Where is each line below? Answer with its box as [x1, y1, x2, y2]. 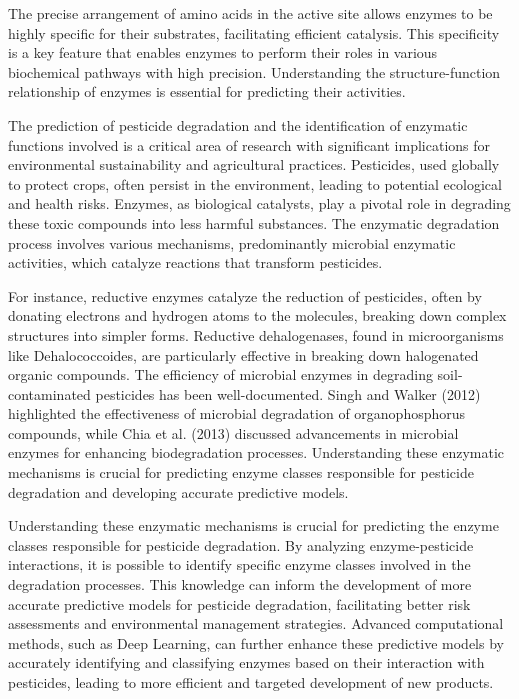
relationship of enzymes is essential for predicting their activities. [8, 81, 406, 102]
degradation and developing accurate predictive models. [8, 481, 349, 502]
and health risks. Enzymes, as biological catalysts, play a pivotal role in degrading [8, 193, 511, 214]
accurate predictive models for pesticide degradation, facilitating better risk [8, 593, 471, 614]
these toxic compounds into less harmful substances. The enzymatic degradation [8, 212, 500, 233]
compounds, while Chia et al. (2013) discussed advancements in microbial [8, 422, 459, 443]
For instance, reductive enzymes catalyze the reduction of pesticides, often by [8, 285, 482, 306]
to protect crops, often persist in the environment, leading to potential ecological [8, 173, 502, 194]
